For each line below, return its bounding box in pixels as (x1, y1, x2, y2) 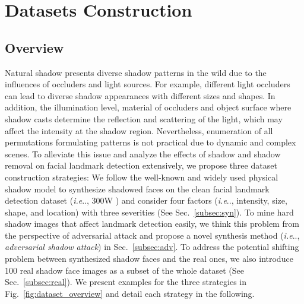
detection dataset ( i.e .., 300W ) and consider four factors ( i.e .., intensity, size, (5, 194, 287, 207)
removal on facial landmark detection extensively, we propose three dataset (5, 159, 277, 172)
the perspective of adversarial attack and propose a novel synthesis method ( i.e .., (5, 229, 300, 241)
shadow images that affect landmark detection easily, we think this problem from (5, 217, 299, 230)
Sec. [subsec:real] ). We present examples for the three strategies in (5, 275, 247, 288)
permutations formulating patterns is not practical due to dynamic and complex (5, 136, 296, 148)
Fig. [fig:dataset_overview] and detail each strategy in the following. (5, 287, 255, 299)
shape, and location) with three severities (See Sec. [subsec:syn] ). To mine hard (5, 205, 294, 218)
